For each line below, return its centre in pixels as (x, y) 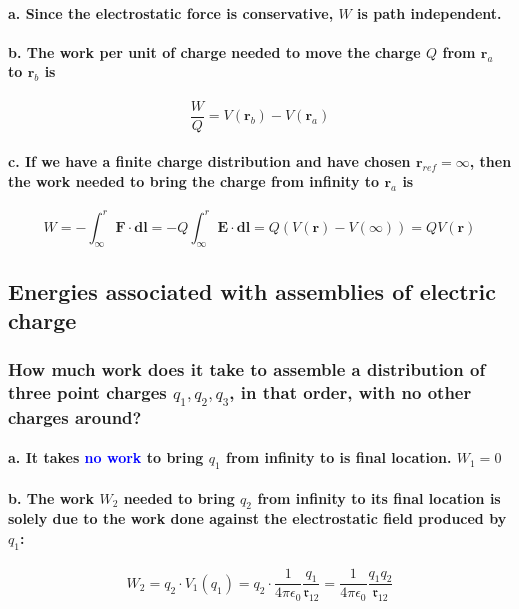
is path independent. (429, 12)
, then (490, 161)
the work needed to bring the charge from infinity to (194, 180)
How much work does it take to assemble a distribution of (247, 369)
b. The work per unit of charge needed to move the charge (214, 51)
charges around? (75, 416)
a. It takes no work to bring (106, 457)
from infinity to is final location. (339, 457)
